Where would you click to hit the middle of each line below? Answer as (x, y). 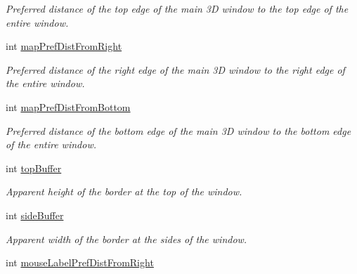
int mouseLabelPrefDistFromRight (80, 262)
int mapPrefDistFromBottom (68, 106)
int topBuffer (34, 168)
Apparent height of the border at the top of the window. (124, 191)
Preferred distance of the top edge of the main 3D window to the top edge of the (177, 8)
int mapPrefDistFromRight (64, 46)
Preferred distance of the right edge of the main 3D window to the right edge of (175, 69)
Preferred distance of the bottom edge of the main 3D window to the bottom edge (178, 130)
